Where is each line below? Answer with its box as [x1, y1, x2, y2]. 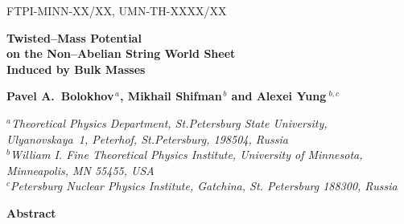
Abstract [6, 204, 56, 221]
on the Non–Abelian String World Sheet [6, 45, 236, 62]
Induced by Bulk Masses [6, 60, 146, 77]
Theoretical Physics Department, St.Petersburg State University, [10, 114, 328, 131]
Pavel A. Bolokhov [6, 88, 114, 104]
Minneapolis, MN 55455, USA [6, 161, 155, 178]
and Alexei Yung [231, 88, 327, 104]
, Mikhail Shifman [120, 88, 222, 104]
